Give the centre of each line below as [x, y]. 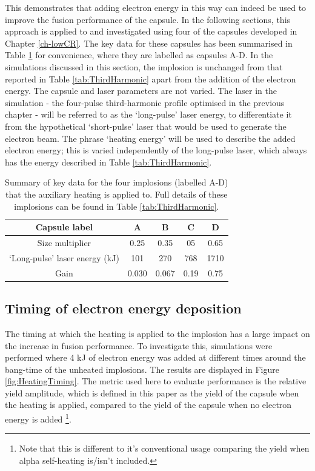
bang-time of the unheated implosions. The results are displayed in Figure [142, 369]
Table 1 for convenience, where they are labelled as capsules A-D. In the [139, 55]
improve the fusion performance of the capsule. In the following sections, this [148, 19]
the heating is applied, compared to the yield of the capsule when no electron [148, 405]
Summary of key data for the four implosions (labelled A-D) [117, 182]
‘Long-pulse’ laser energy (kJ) [64, 257]
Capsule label [64, 227]
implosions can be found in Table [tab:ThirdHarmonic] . [117, 206]
